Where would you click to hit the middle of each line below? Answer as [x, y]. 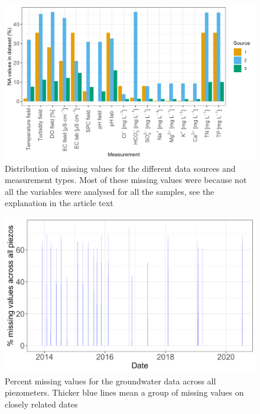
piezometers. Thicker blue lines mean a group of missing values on [124, 392]
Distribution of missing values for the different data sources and [120, 168]
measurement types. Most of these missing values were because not [126, 180]
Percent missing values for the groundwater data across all [110, 381]
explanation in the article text [59, 203]
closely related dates [41, 404]
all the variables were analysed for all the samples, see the [110, 191]
